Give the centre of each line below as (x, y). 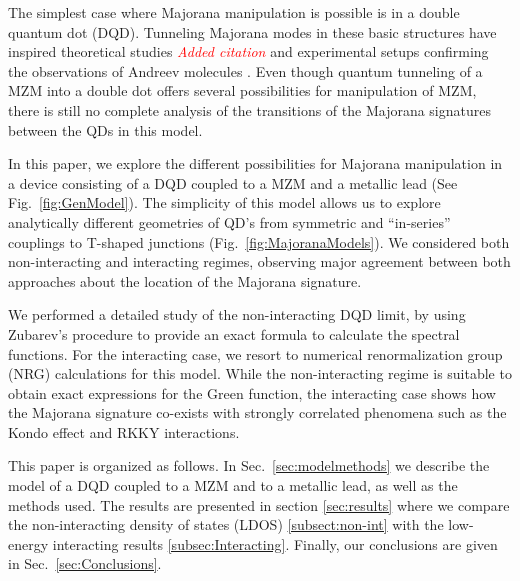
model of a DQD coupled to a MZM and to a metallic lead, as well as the (233, 485)
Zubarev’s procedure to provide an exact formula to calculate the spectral (234, 333)
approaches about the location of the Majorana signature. (185, 280)
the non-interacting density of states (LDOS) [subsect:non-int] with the (226, 524)
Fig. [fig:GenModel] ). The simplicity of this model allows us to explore (224, 202)
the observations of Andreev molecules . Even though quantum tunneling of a (245, 70)
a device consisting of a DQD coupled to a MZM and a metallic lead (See (233, 182)
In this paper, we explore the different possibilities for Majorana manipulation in (255, 163)
